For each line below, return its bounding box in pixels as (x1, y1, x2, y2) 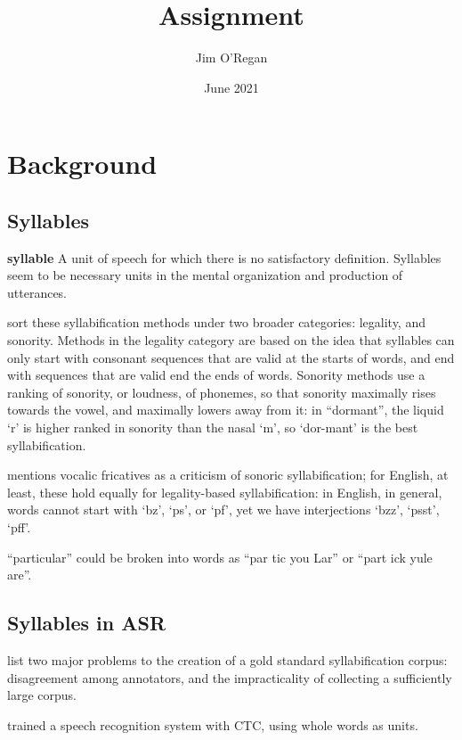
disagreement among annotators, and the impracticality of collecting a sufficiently (7, 668, 452, 687)
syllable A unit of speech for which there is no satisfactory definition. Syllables (7, 248, 442, 267)
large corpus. (7, 686, 77, 704)
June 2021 (204, 78, 259, 96)
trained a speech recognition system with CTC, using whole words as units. (7, 715, 418, 734)
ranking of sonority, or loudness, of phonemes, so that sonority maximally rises (7, 382, 436, 401)
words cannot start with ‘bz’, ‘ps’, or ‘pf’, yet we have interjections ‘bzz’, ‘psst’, (7, 500, 440, 519)
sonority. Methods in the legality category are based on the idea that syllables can (7, 331, 455, 349)
